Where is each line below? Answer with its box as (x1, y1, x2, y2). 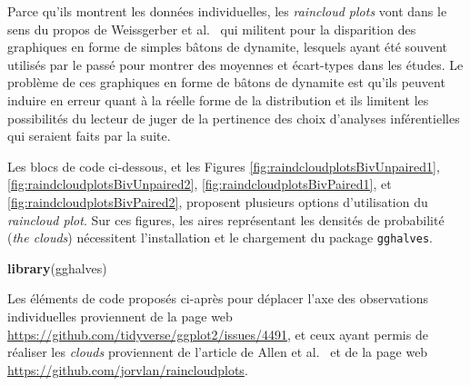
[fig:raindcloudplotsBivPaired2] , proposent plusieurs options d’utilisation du (7, 192, 428, 211)
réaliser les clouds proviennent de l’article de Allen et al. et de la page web (7, 342, 428, 361)
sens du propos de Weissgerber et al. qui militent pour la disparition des (7, 19, 416, 38)
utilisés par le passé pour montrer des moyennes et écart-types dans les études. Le (7, 54, 464, 74)
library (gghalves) (7, 258, 107, 277)
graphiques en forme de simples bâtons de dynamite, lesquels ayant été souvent (7, 37, 447, 56)
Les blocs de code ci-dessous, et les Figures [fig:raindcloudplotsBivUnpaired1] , (7, 156, 440, 175)
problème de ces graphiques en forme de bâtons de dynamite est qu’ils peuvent (7, 73, 445, 92)
